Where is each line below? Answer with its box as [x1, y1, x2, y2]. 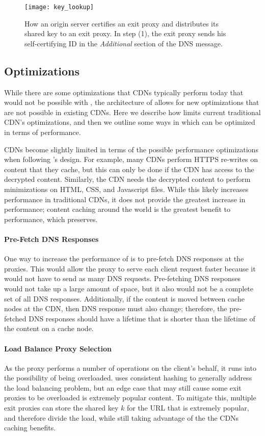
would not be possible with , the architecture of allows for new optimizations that [4, 97, 259, 107]
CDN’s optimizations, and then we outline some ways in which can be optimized [4, 117, 255, 127]
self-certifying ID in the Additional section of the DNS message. [24, 38, 223, 48]
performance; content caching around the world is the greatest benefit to [4, 204, 231, 214]
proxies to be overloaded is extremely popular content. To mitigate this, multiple [4, 392, 256, 403]
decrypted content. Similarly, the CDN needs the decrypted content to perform [4, 174, 251, 184]
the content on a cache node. [4, 323, 94, 334]
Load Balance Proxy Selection [4, 343, 112, 353]
